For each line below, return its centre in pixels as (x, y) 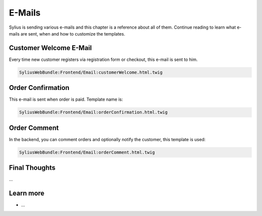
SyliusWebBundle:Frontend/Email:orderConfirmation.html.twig (93, 112)
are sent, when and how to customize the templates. (73, 34)
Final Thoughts (32, 168)
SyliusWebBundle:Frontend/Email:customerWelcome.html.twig (91, 72)
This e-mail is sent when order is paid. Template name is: (66, 99)
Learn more (27, 193)
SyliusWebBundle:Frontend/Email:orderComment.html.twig (87, 152)
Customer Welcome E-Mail (50, 48)
